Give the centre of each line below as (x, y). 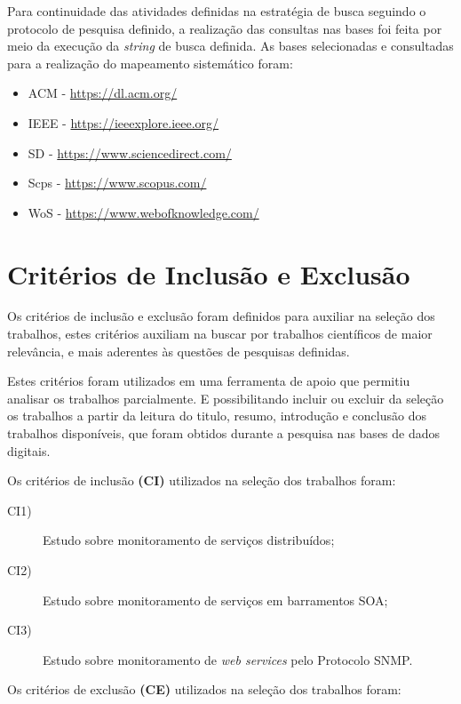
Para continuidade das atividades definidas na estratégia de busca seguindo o (217, 11)
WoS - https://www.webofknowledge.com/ (143, 212)
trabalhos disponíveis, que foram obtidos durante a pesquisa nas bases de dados (224, 433)
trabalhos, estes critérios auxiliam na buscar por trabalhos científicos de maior (220, 334)
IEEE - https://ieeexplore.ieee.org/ (123, 122)
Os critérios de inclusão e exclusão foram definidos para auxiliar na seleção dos (221, 316)
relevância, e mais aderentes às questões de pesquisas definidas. (179, 351)
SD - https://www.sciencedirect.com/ (130, 152)
